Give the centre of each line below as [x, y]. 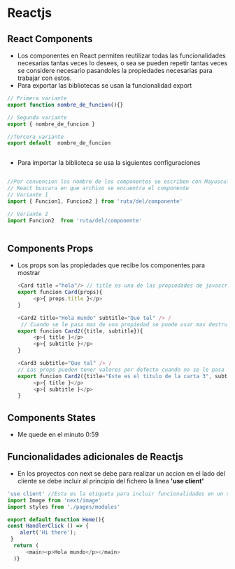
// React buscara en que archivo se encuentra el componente [98, 188]
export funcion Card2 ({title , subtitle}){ [80, 331]
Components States [52, 418]
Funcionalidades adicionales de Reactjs [95, 456]
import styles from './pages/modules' [64, 507]
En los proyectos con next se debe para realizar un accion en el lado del [121, 473]
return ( [26, 546]
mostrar [29, 273]
